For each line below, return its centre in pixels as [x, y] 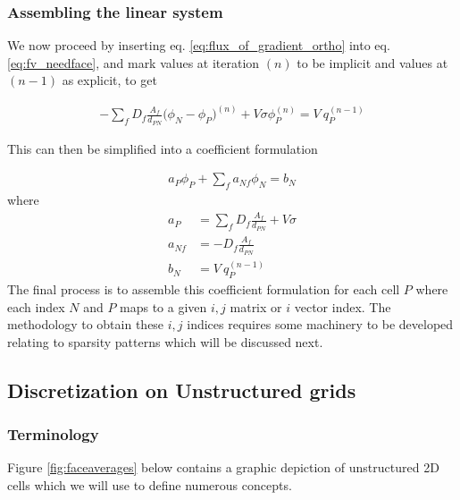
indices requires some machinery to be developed [320, 324]
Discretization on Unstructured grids [182, 390]
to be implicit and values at [372, 62]
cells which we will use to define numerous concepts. [150, 484]
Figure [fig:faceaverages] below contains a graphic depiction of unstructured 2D [223, 467]
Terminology [53, 434]
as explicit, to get [109, 80]
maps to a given [163, 306]
